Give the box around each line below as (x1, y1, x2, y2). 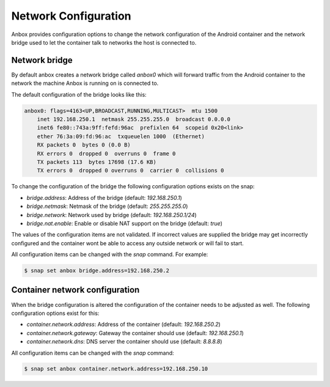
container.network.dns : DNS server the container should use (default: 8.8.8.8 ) (26, 338, 222, 345)
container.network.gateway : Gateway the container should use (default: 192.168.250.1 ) (26, 329, 244, 336)
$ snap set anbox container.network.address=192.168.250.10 (24, 366, 208, 372)
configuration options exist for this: (11, 309, 100, 317)
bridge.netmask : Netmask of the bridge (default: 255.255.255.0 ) (26, 202, 188, 210)
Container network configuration (11, 285, 140, 295)
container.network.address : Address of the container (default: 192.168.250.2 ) (26, 321, 221, 328)
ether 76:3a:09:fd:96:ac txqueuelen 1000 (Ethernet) (37, 133, 205, 140)
